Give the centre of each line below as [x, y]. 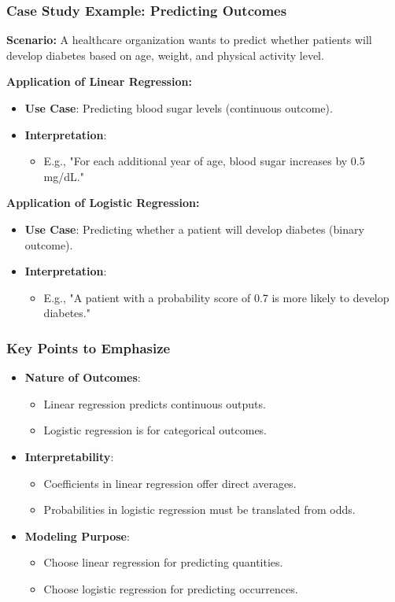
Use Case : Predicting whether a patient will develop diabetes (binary [194, 229]
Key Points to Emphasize [89, 347]
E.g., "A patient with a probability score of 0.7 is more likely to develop [216, 297]
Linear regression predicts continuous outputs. [155, 403]
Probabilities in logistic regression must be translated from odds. [199, 510]
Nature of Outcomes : [83, 377]
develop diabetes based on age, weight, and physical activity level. [165, 55]
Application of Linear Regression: [99, 81]
